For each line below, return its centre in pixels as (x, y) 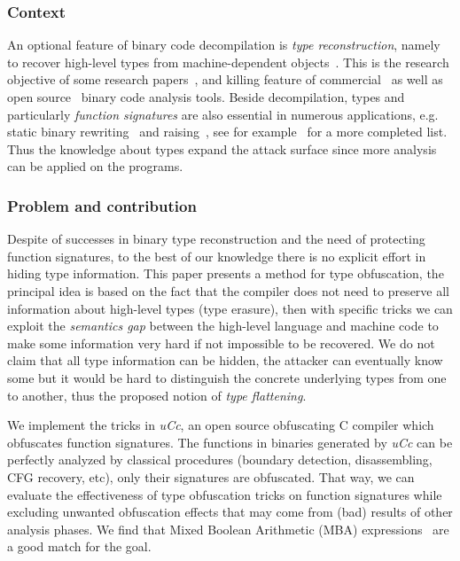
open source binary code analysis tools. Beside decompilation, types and (206, 97)
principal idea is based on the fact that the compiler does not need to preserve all (228, 290)
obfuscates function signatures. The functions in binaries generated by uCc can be (230, 442)
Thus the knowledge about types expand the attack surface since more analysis (222, 148)
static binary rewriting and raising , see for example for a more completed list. (227, 132)
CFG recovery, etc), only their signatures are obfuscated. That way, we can (211, 476)
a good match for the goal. (79, 546)
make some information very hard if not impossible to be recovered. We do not (221, 343)
